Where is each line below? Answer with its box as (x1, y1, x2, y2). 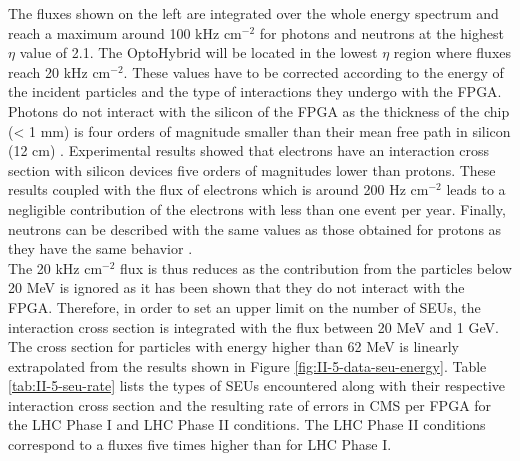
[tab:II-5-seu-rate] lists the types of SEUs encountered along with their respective (8, 375, 506, 396)
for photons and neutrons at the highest (259, 22, 504, 43)
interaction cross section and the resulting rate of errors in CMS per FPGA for (8, 394, 492, 415)
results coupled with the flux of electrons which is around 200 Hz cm (8, 179, 429, 200)
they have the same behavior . (8, 238, 193, 259)
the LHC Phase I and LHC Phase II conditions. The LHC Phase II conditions (8, 414, 486, 435)
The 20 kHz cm (8, 257, 103, 278)
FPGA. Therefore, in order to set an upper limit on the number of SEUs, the (8, 296, 481, 317)
